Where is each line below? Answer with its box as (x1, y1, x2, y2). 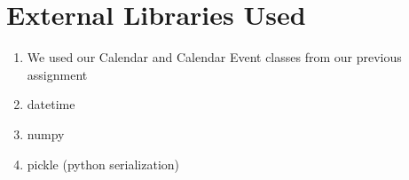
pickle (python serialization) (27, 154, 180, 173)
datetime (27, 95, 75, 113)
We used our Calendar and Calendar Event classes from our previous (27, 48, 402, 67)
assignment (27, 65, 88, 83)
